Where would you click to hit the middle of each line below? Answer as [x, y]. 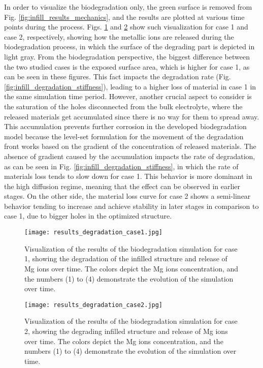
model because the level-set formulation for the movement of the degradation [124, 136]
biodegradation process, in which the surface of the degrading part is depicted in [129, 47]
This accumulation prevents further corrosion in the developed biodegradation [125, 126]
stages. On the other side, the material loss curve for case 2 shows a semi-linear [127, 196]
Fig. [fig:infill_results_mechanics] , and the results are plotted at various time [124, 17]
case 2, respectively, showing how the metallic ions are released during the [119, 36]
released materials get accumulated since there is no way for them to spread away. [132, 116]
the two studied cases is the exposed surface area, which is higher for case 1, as [127, 66]
